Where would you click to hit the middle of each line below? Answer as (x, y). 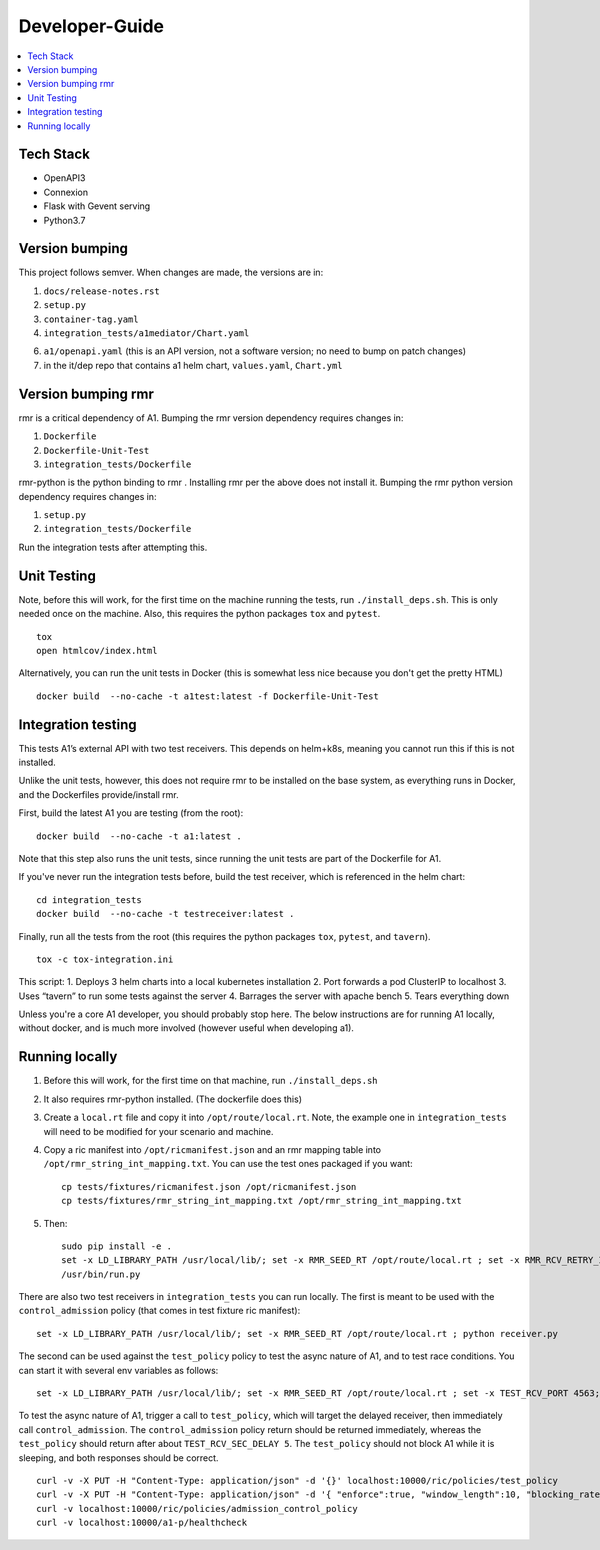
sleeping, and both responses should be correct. (118, 1457)
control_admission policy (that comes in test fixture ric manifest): (159, 1311)
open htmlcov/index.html (97, 650)
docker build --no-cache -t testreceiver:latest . (165, 914)
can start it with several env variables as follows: (118, 1370)
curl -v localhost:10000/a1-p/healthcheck (142, 1523)
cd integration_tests (89, 899)
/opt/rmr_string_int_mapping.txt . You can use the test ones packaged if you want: (228, 1164)
